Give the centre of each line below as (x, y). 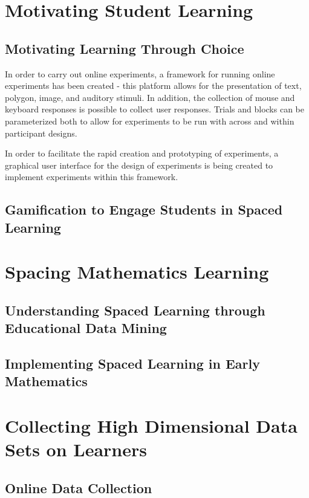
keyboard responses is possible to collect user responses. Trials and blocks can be (154, 109)
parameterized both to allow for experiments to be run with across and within (150, 121)
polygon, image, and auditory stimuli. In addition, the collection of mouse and (150, 97)
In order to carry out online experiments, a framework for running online (140, 73)
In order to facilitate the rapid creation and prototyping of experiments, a (142, 153)
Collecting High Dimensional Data (151, 425)
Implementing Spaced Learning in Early (132, 364)
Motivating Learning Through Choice (125, 48)
